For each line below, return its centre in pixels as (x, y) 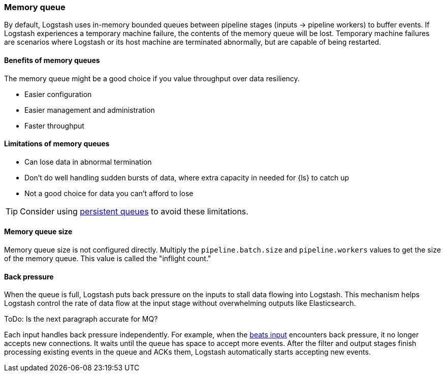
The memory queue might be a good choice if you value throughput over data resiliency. (152, 78)
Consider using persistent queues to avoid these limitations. (134, 211)
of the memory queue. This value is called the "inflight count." (108, 259)
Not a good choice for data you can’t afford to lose (109, 193)
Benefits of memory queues (52, 60)
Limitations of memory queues (57, 144)
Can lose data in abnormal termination (88, 162)
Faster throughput (54, 126)
